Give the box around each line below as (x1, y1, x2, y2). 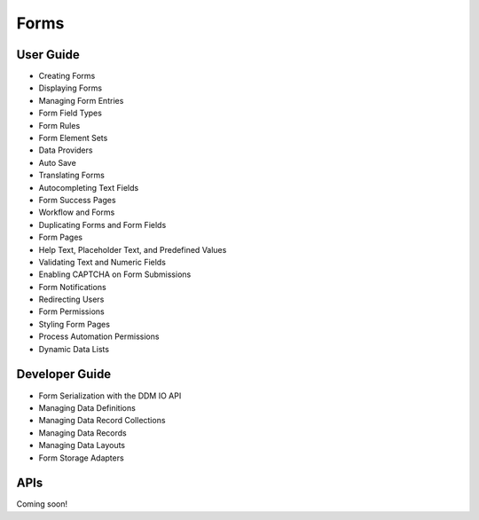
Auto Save (38, 157, 77, 168)
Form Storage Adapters (38, 453, 124, 463)
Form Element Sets (38, 133, 108, 144)
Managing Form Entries (38, 95, 124, 106)
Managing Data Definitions (38, 402, 137, 413)
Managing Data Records (38, 427, 128, 438)
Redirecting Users (38, 294, 105, 305)
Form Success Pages (38, 194, 116, 205)
